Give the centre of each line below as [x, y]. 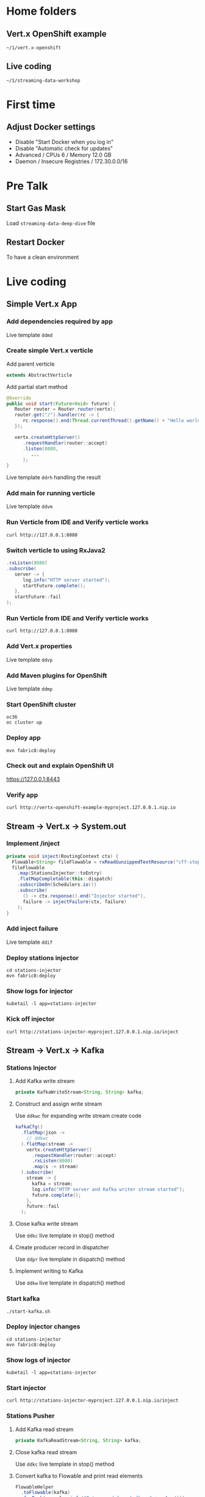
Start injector [27, 1388]
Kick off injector [31, 1019]
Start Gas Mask [36, 208]
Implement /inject [33, 844]
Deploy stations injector [43, 958]
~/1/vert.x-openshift [34, 48]
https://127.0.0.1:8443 [33, 779]
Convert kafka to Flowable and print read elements [79, 1476]
